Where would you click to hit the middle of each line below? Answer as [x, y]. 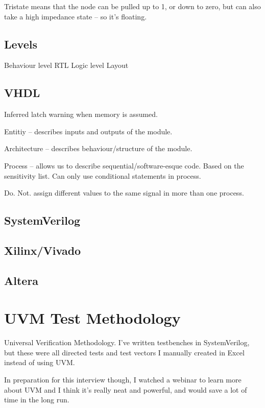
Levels [21, 44]
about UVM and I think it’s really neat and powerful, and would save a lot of [126, 389]
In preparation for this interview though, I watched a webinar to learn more [123, 379]
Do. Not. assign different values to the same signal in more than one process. [124, 193]
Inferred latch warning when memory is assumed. [81, 114]
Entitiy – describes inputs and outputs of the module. [88, 131]
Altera [21, 280]
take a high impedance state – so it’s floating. [76, 16]
